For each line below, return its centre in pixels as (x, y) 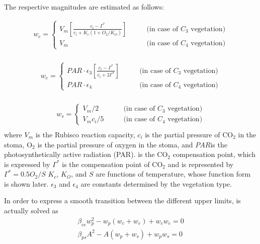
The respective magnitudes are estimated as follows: (84, 7)
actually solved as (31, 211)
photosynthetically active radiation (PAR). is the (79, 154)
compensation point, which (214, 154)
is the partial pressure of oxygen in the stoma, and (115, 144)
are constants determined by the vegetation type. (156, 183)
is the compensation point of (106, 164)
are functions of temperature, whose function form (173, 174)
